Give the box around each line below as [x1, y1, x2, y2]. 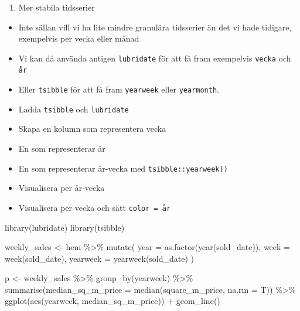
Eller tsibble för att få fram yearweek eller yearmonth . [18, 83, 219, 95]
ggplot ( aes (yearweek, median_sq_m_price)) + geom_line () [5, 295, 220, 307]
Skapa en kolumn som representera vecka [18, 122, 166, 135]
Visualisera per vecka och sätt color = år [18, 201, 171, 213]
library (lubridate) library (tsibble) [5, 221, 125, 233]
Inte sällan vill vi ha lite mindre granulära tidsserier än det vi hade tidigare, [18, 20, 292, 33]
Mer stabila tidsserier [18, 1, 95, 13]
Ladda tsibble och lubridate [18, 102, 129, 115]
